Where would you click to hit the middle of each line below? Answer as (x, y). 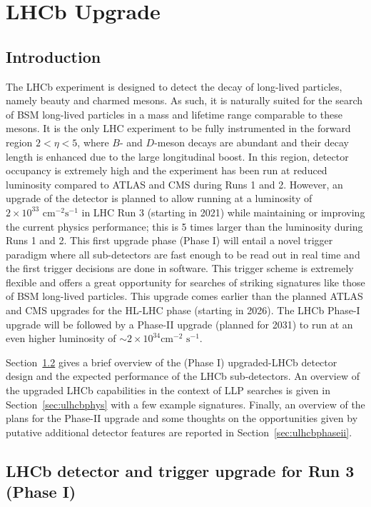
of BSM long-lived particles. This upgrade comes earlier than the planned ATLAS (184, 296)
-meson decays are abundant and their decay (251, 142)
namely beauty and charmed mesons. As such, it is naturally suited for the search (184, 100)
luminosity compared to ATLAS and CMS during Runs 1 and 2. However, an (174, 184)
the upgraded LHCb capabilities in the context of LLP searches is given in (168, 390)
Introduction (54, 56)
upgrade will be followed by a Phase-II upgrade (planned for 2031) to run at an (179, 324)
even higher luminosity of (61, 338)
